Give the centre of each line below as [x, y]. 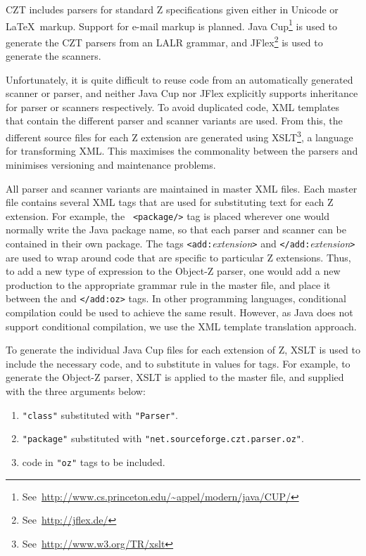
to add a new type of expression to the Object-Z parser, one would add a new [173, 271]
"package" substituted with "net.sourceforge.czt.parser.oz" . [163, 438]
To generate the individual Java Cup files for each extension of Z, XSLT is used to [183, 350]
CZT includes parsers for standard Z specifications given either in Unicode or [172, 9]
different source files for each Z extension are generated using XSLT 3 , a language [179, 136]
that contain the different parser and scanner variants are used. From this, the [174, 121]
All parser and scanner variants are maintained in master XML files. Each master [182, 188]
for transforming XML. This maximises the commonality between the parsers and [182, 151]
